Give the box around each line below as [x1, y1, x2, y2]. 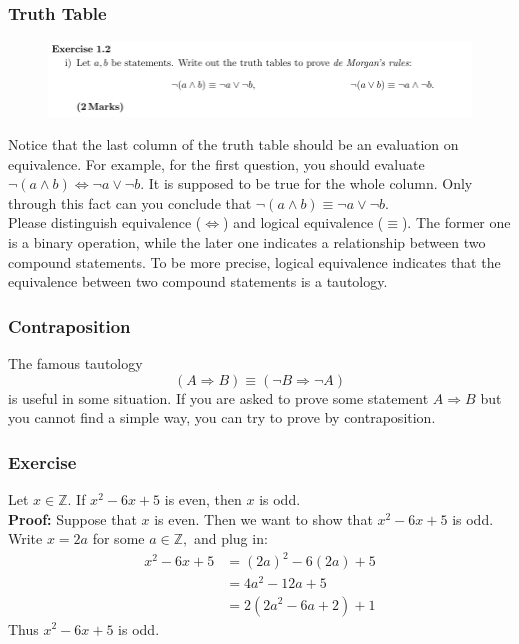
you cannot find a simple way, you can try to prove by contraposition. [8, 407, 436, 428]
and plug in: [193, 528, 268, 549]
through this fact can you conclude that [8, 192, 252, 213]
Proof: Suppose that [8, 508, 137, 529]
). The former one [401, 212, 511, 233]
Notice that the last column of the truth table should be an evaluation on [8, 134, 459, 155]
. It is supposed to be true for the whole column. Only [140, 173, 473, 194]
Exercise [8, 449, 77, 474]
